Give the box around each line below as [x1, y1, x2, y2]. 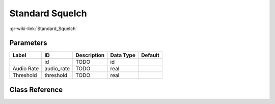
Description [75, 51, 104, 59]
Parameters [9, 39, 47, 47]
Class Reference [9, 85, 63, 94]
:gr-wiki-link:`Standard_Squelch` [9, 25, 77, 32]
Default [141, 51, 160, 59]
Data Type [110, 51, 136, 59]
